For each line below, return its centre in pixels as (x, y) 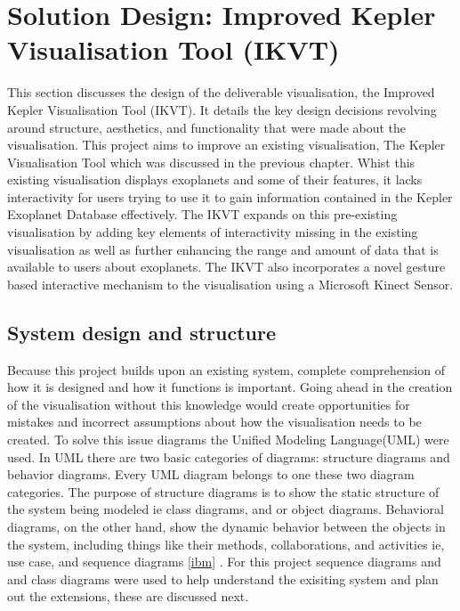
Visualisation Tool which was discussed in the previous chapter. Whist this (211, 162)
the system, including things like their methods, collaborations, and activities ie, (226, 544)
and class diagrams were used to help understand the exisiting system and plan (223, 578)
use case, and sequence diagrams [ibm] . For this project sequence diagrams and (224, 562)
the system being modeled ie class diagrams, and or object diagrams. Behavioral (226, 509)
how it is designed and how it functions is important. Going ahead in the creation (230, 387)
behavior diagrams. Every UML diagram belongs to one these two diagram (211, 474)
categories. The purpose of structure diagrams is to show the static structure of (223, 491)
